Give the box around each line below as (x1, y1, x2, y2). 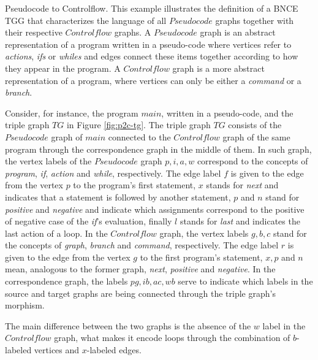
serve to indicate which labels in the (178, 275, 313, 288)
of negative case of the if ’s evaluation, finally (5, 215, 172, 228)
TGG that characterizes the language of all (5, 13, 167, 26)
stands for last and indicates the (180, 215, 300, 228)
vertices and (34, 343, 80, 356)
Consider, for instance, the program (5, 106, 138, 119)
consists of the (228, 118, 282, 131)
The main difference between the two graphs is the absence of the (5, 319, 251, 332)
